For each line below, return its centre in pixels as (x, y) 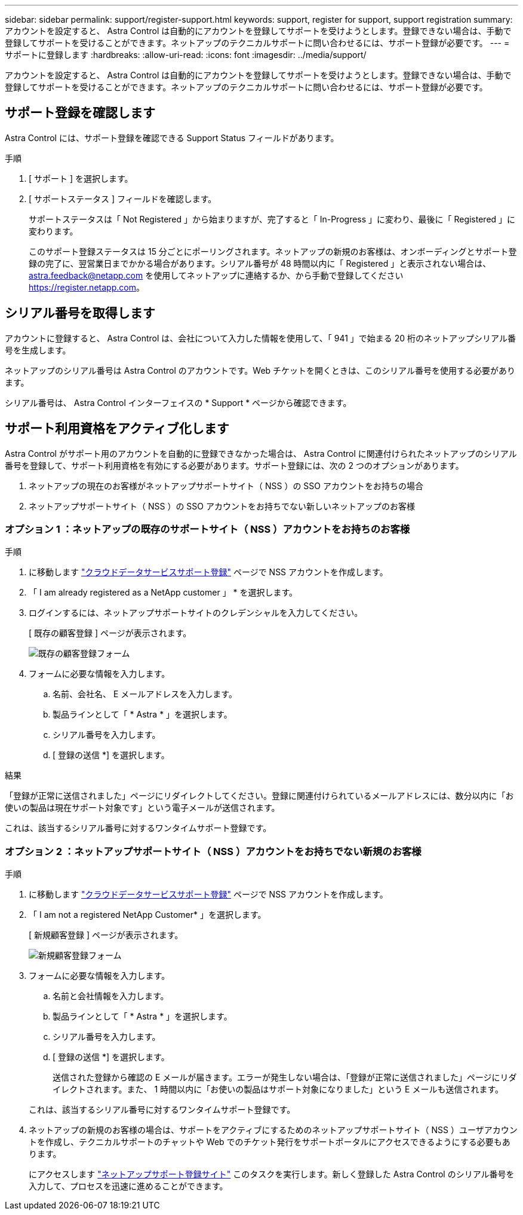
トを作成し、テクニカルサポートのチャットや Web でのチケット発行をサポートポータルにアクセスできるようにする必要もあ (270, 1142)
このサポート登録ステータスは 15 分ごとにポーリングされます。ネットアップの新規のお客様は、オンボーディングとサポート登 (273, 251)
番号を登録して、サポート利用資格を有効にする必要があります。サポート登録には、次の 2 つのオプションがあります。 (234, 465)
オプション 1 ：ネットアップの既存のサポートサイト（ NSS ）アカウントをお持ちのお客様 (207, 529)
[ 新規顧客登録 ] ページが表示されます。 (106, 935)
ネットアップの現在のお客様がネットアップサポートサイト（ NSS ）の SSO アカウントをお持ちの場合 (226, 486)
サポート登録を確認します (80, 113)
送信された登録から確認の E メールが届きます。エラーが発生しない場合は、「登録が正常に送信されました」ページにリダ (285, 1077)
